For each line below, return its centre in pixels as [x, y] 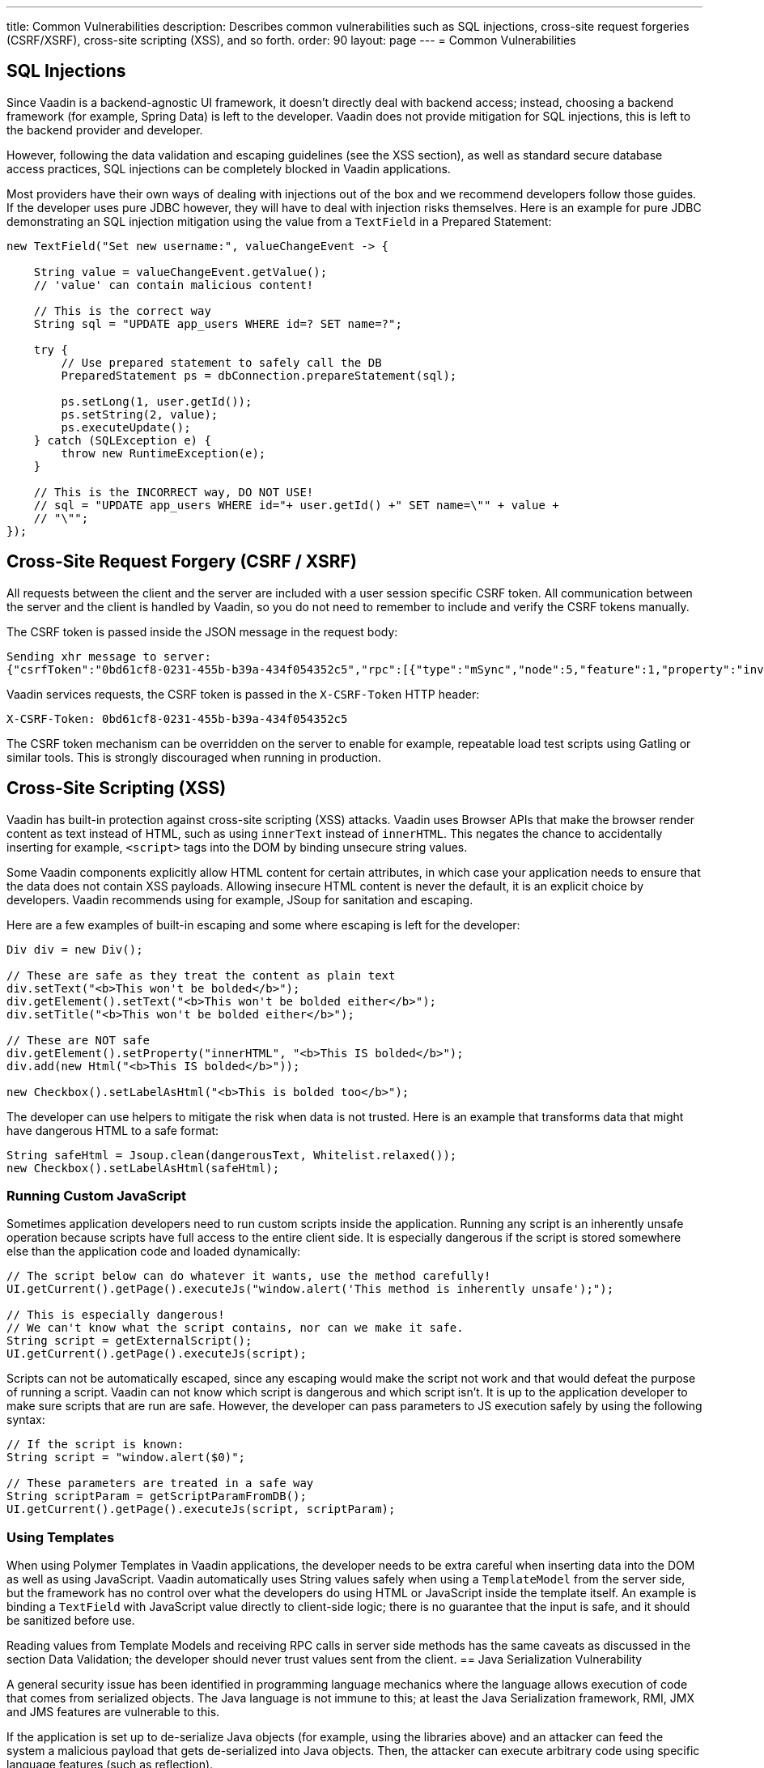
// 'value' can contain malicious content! [174, 285]
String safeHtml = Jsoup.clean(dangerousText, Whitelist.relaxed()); [232, 1155]
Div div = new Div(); [75, 949]
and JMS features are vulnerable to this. [113, 1712]
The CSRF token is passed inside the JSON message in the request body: [202, 631]
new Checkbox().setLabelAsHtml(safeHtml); [143, 1168]
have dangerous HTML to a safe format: [113, 1130]
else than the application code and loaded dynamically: [154, 1252]
